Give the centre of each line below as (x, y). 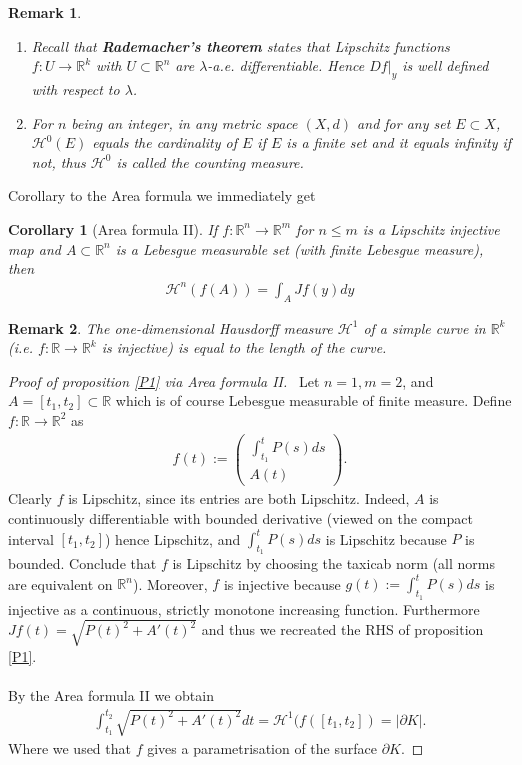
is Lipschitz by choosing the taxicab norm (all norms (333, 563)
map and (34, 248)
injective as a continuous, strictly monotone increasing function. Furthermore (244, 608)
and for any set (404, 122)
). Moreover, (170, 583)
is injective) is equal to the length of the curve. (244, 347)
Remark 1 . (45, 12)
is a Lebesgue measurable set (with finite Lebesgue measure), (299, 248)
